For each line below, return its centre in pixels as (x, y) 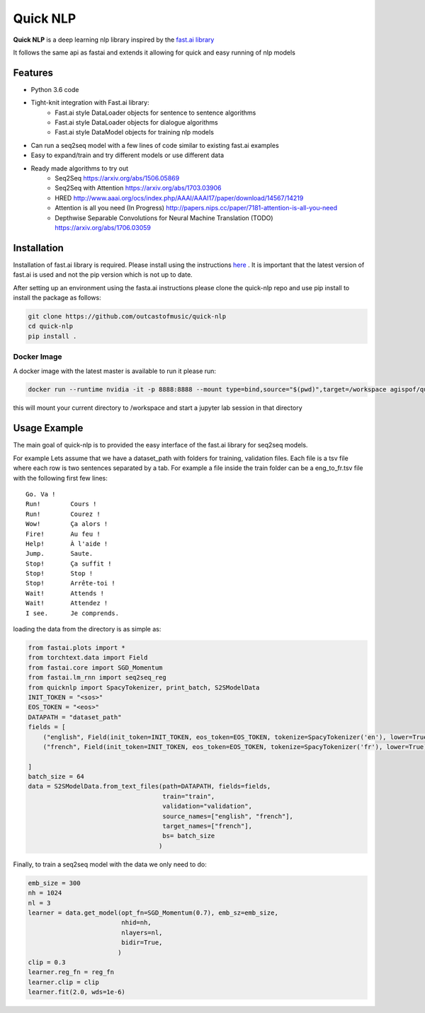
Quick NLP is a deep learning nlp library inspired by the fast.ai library (114, 40)
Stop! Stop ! (59, 574)
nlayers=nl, (142, 932)
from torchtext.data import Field (88, 658)
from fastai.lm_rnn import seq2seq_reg (97, 677)
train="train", (189, 796)
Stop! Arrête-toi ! (71, 583)
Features (33, 73)
